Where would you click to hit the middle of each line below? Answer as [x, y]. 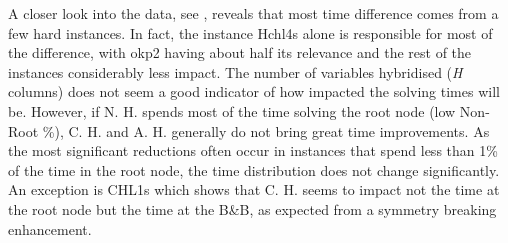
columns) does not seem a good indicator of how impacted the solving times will [254, 91]
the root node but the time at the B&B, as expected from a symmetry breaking [252, 208]
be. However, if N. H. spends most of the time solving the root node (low [232, 110]
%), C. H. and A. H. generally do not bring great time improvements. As [266, 130]
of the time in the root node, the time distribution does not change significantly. [254, 169]
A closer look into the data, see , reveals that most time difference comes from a [253, 13]
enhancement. [50, 228]
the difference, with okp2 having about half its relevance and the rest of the [240, 52]
